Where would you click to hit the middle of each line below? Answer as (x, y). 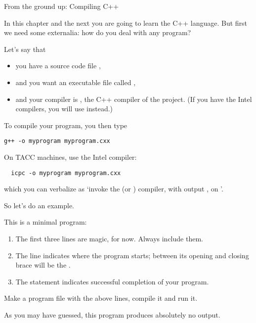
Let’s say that (25, 49)
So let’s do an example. (39, 205)
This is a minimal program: (45, 222)
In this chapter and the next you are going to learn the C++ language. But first (126, 23)
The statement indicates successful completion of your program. (112, 281)
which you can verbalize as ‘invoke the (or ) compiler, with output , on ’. (114, 189)
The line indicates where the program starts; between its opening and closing (132, 255)
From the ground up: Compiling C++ (62, 6)
